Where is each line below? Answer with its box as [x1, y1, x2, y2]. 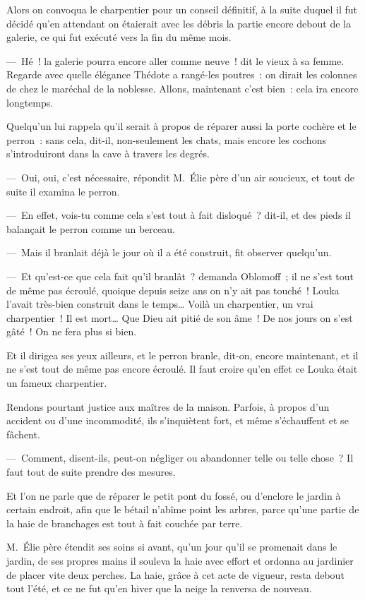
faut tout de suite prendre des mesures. [6, 464, 176, 479]
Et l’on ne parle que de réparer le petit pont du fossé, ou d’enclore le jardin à [6, 488, 341, 503]
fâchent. [6, 426, 40, 441]
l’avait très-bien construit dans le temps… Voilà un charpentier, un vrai [6, 296, 313, 311]
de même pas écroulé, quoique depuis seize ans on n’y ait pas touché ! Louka [6, 282, 340, 297]
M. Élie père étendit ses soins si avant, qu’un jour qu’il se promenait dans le [6, 539, 337, 554]
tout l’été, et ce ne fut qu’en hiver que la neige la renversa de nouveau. [6, 581, 312, 596]
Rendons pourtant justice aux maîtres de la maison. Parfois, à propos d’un [6, 399, 330, 414]
